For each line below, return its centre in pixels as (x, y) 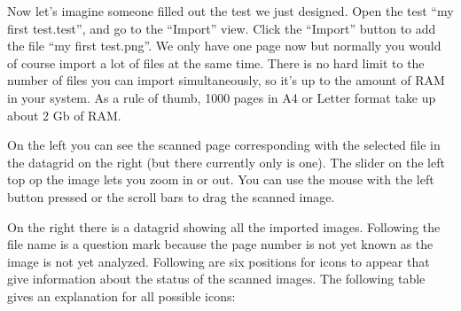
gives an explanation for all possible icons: (121, 295)
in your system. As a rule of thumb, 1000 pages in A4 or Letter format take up (222, 97)
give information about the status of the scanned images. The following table (216, 279)
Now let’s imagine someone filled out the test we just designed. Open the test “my (230, 11)
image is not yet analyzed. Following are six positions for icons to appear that (219, 261)
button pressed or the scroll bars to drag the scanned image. (171, 196)
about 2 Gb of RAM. (64, 115)
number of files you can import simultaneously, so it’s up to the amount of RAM (226, 80)
